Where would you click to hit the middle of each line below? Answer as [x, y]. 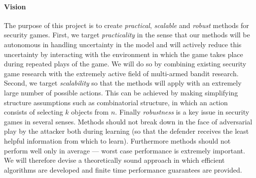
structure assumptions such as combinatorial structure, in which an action [116, 102]
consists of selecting [34, 112]
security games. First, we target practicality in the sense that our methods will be [127, 35]
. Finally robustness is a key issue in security [182, 112]
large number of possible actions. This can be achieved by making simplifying [121, 92]
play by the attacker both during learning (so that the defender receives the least [127, 131]
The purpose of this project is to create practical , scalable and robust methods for [127, 25]
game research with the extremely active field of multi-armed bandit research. [121, 73]
